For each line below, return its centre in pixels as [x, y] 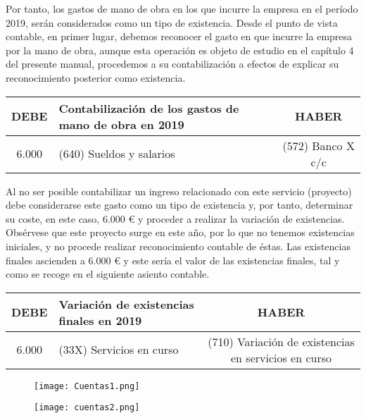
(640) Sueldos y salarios [117, 154]
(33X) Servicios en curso [119, 350]
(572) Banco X [318, 145]
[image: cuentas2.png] [87, 408]
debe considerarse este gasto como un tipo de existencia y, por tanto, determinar [179, 205]
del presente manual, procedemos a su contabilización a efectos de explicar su [172, 64]
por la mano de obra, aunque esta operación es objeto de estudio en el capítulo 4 [180, 50]
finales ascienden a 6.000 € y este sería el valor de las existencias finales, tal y [173, 260]
